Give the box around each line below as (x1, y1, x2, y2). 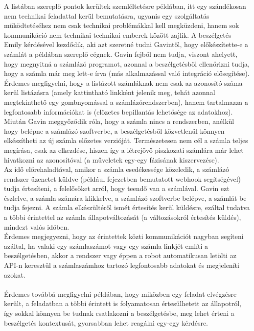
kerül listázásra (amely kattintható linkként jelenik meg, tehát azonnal (4, 87, 215, 97)
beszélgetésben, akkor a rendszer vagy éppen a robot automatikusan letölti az (4, 250, 236, 260)
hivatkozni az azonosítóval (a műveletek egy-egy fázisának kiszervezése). (4, 154, 219, 165)
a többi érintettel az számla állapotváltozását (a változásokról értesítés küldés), (4, 212, 241, 222)
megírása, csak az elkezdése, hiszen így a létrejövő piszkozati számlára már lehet (4, 144, 244, 155)
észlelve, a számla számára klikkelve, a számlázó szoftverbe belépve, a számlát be (4, 192, 247, 203)
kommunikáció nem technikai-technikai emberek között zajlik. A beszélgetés (4, 29, 231, 40)
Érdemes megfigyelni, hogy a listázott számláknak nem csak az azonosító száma (4, 77, 243, 88)
